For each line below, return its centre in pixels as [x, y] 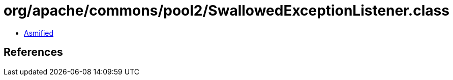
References [33, 52]
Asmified [39, 33]
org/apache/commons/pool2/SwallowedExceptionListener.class [226, 11]
